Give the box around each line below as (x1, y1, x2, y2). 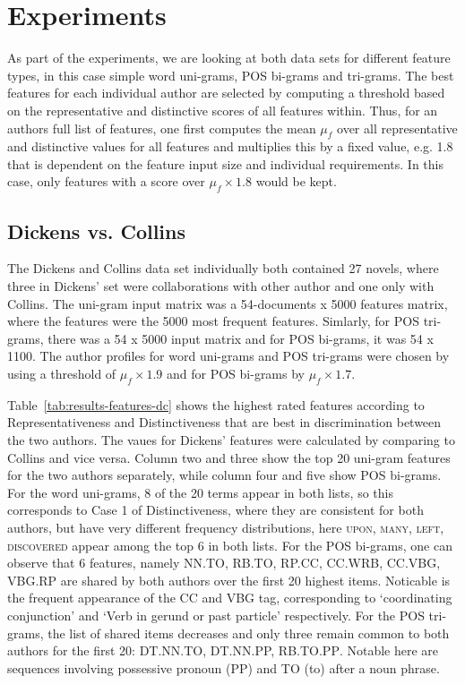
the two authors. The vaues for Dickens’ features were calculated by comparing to (7, 431, 455, 449)
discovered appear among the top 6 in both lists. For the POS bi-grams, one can (7, 535, 452, 554)
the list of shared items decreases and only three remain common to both (47, 623, 450, 642)
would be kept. (255, 172, 337, 191)
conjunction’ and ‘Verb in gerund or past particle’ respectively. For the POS (7, 605, 425, 624)
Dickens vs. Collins (7, 217, 186, 244)
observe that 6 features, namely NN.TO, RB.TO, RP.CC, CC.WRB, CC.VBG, (7, 553, 441, 572)
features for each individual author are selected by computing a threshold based (7, 83, 445, 102)
